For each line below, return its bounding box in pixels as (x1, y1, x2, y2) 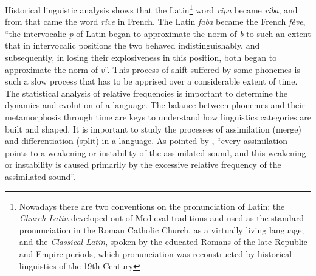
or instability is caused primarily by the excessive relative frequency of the (5, 158, 281, 171)
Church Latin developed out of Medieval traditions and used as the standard (19, 212, 304, 224)
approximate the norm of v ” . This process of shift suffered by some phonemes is (5, 63, 300, 75)
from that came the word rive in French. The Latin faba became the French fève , (5, 15, 306, 28)
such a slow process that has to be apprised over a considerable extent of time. (5, 75, 298, 88)
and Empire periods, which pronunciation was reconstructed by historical (19, 247, 292, 260)
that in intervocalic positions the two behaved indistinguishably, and (5, 39, 260, 52)
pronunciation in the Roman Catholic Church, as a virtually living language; (19, 223, 304, 236)
